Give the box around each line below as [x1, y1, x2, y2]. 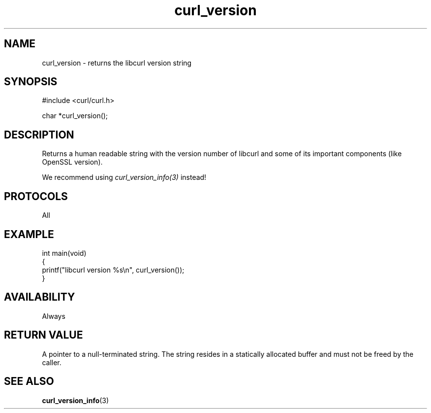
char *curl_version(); [42, 111, 108, 120]
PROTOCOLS [4, 190, 68, 203]
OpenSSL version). [42, 158, 103, 167]
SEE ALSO [4, 375, 54, 388]
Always [42, 311, 65, 320]
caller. [42, 358, 62, 367]
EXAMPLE [4, 228, 54, 241]
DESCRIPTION [4, 128, 74, 141]
